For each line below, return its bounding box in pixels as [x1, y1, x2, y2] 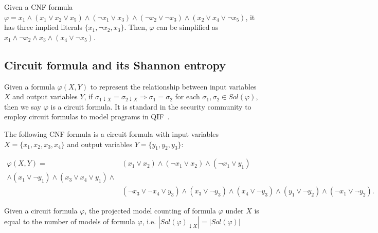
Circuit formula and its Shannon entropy [4, 57, 226, 73]
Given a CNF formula [4, 2, 73, 12]
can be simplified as [156, 22, 219, 32]
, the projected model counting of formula [84, 205, 216, 216]
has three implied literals [4, 22, 82, 32]
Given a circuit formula [4, 205, 78, 216]
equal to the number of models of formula [4, 216, 135, 227]
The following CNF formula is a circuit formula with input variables [4, 128, 219, 139]
